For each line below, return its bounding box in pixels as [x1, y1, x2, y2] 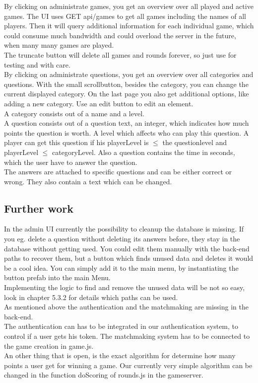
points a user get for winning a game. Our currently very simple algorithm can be [4, 360, 253, 370]
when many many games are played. [4, 40, 114, 50]
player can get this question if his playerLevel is [4, 137, 149, 148]
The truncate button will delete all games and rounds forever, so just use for [4, 49, 237, 60]
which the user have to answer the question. [4, 156, 137, 167]
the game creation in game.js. [4, 340, 94, 351]
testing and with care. [4, 59, 70, 70]
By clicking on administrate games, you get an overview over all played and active [4, 1, 254, 11]
